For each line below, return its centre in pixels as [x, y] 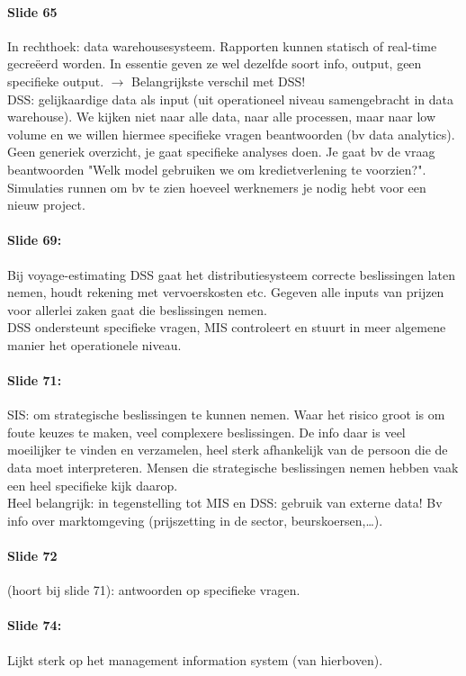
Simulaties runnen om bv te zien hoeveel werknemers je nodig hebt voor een [217, 187]
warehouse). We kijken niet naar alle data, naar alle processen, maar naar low [222, 117]
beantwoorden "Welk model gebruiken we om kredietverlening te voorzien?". [217, 169]
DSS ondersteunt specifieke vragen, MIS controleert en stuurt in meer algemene [227, 327]
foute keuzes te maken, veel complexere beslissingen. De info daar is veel [206, 432]
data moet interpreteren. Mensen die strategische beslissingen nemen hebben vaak [233, 468]
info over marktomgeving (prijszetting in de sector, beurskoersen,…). [195, 520]
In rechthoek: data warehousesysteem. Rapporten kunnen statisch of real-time [222, 45]
